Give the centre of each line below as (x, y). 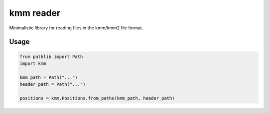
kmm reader (35, 13)
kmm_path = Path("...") (49, 77)
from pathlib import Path (51, 56)
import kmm (33, 63)
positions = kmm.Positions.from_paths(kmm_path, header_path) (97, 98)
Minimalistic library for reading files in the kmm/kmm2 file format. (76, 28)
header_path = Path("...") (53, 85)
